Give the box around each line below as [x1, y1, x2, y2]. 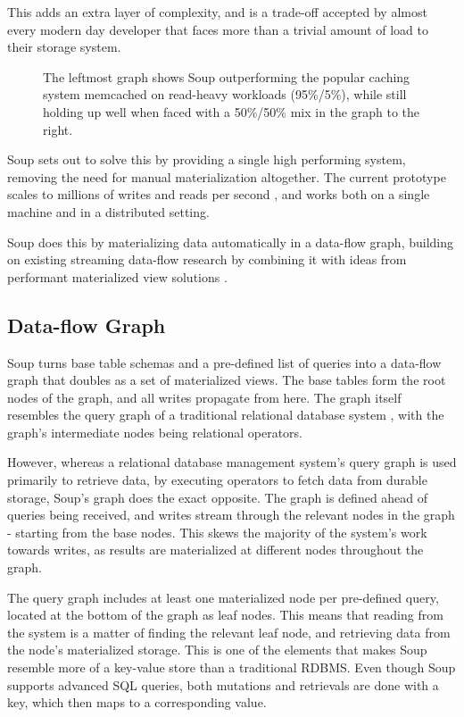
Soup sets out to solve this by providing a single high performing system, [7, 150, 406, 169]
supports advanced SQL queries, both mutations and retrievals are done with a [7, 675, 439, 694]
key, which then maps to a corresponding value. [7, 693, 267, 712]
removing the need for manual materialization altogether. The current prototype [7, 167, 446, 186]
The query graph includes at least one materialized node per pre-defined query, [7, 588, 439, 606]
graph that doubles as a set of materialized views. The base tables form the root [7, 371, 446, 389]
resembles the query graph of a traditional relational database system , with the [7, 405, 444, 424]
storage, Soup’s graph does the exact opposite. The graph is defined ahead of [7, 488, 428, 506]
